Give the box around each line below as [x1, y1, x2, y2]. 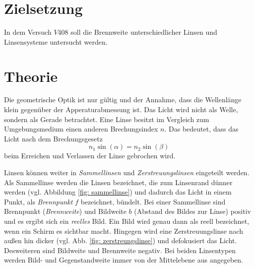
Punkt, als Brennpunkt [4, 196, 73, 206]
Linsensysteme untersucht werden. [4, 36, 108, 47]
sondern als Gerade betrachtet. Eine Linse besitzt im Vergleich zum [4, 114, 209, 124]
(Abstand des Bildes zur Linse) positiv [134, 206, 251, 216]
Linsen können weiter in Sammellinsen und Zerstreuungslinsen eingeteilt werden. [4, 167, 250, 177]
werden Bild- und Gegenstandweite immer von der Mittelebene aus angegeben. [4, 255, 243, 265]
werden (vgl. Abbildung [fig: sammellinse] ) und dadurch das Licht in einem [4, 187, 232, 197]
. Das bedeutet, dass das [164, 124, 239, 134]
